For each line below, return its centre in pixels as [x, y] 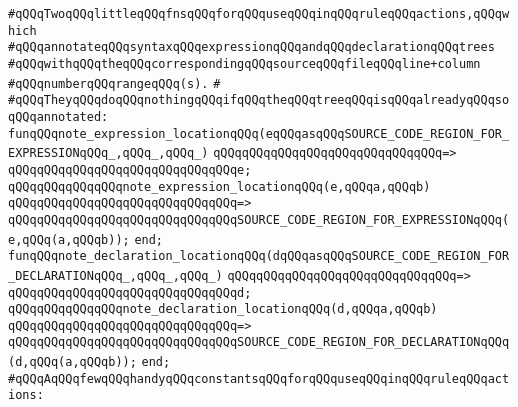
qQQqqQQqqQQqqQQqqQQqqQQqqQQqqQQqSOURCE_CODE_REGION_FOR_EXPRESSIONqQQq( [259, 219]
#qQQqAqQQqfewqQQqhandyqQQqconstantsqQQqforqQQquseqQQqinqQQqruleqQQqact [259, 378]
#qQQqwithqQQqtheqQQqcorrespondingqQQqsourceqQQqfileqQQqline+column [244, 63]
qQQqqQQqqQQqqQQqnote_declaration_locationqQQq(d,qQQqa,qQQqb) [223, 309]
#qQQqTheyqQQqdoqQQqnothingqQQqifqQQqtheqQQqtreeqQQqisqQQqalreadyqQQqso [259, 100]
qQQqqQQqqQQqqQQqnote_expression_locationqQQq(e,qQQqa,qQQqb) [219, 186]
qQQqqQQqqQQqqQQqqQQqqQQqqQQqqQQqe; [130, 169]
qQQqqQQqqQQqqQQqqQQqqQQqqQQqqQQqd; [130, 292]
